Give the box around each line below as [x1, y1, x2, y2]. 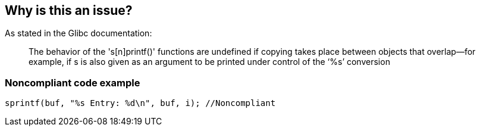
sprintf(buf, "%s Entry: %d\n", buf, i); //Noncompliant [5, 98, 276, 108]
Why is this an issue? [5, 3, 133, 18]
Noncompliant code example [5, 76, 140, 89]
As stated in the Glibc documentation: [5, 28, 152, 39]
